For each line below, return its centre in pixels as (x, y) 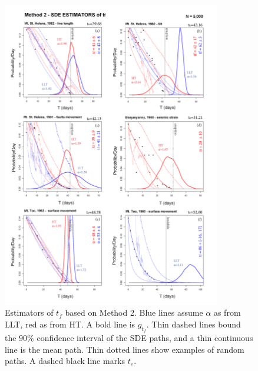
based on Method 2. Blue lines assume (134, 312)
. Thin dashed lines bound (193, 324)
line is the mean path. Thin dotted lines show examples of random (125, 349)
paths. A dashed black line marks (65, 361)
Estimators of (29, 312)
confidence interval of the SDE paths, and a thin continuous (145, 338)
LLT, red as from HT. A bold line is (70, 324)
